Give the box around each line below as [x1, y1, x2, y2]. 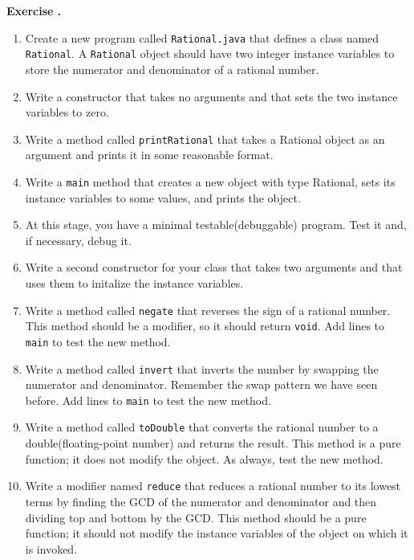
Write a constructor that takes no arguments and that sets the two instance [25, 88, 398, 104]
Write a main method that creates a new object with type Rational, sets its [25, 173, 396, 190]
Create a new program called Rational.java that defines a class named [25, 29, 379, 46]
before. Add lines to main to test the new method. [25, 391, 271, 408]
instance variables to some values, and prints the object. [25, 189, 301, 206]
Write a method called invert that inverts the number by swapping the [25, 360, 379, 377]
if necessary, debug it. [25, 231, 132, 248]
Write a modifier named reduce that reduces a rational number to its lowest [25, 477, 401, 494]
